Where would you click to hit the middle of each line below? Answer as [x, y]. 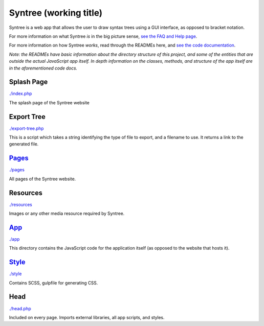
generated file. [24, 144]
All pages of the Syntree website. [42, 179]
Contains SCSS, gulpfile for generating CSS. [54, 283]
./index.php [21, 93]
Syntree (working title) [56, 13]
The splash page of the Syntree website [49, 102]
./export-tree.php [26, 128]
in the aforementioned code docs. [43, 68]
